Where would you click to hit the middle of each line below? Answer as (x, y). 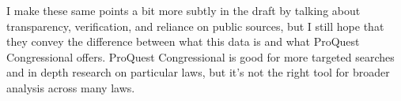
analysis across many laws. (71, 87)
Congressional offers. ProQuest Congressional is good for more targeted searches (200, 56)
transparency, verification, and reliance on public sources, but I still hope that (195, 26)
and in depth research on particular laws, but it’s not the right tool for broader (198, 72)
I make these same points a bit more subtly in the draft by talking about (183, 10)
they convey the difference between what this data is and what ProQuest (183, 41)
